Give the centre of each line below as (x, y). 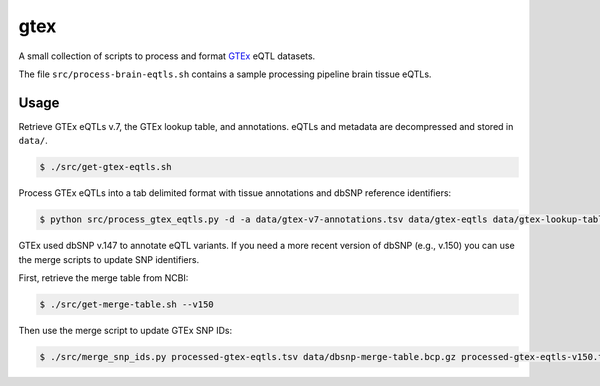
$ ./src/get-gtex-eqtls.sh (105, 167)
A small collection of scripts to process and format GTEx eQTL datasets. (167, 56)
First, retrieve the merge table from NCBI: (103, 277)
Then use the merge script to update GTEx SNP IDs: (125, 330)
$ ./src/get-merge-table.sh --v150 (126, 304)
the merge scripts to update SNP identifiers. (109, 259)
